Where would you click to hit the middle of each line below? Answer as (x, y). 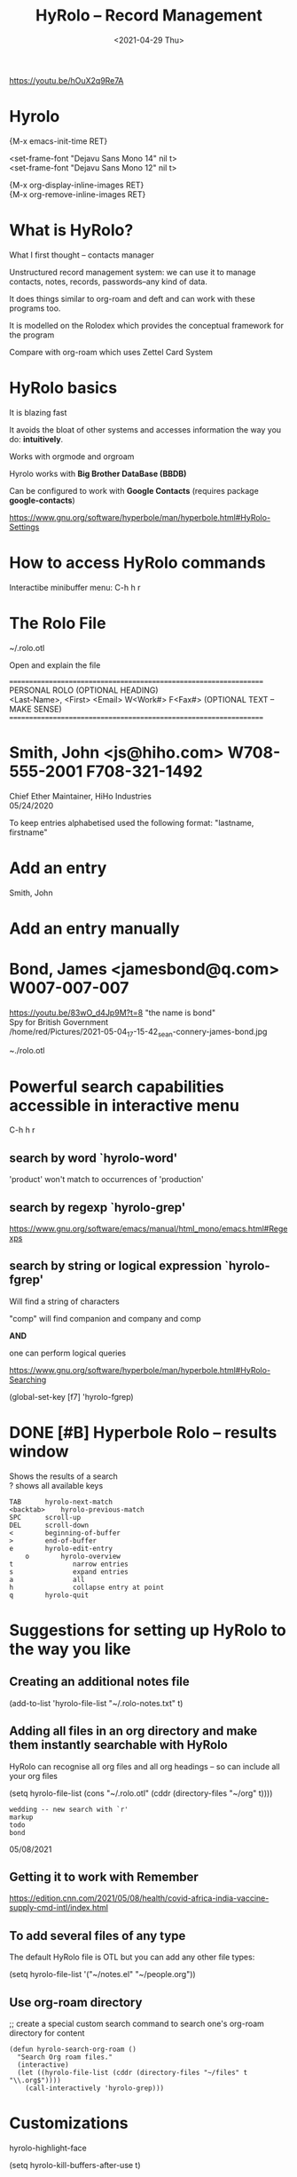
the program (32, 335)
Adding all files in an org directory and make (133, 1732)
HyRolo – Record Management (149, 16)
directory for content (47, 2033)
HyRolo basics (63, 388)
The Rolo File (58, 623)
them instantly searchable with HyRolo (118, 1745)
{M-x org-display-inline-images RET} (77, 185)
